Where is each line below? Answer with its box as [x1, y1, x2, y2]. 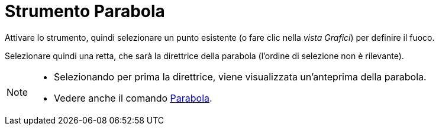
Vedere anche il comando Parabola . [54, 92, 212, 104]
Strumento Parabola [5, 1, 165, 21]
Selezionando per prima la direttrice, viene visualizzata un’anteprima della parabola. [54, 70, 427, 83]
